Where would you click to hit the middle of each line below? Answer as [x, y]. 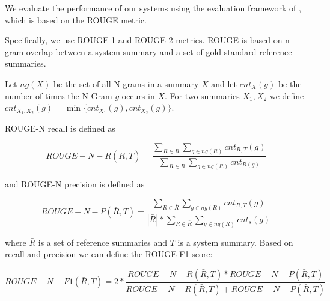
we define [287, 95]
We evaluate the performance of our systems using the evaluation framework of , [153, 8]
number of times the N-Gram [59, 95]
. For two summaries [202, 95]
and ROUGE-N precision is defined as [75, 184]
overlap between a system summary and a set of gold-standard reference [159, 51]
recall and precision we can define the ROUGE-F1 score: [109, 254]
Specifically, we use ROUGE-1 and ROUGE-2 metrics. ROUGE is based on [144, 40]
